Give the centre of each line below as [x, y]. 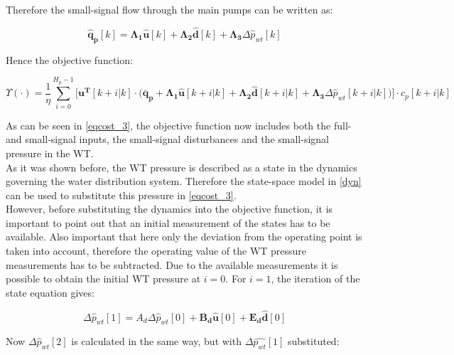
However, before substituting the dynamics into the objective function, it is [169, 209]
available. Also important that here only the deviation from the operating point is [184, 237]
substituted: [314, 341]
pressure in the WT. [50, 153]
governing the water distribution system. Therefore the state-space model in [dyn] [184, 181]
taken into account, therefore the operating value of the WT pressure [156, 251]
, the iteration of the [315, 279]
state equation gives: [50, 292]
